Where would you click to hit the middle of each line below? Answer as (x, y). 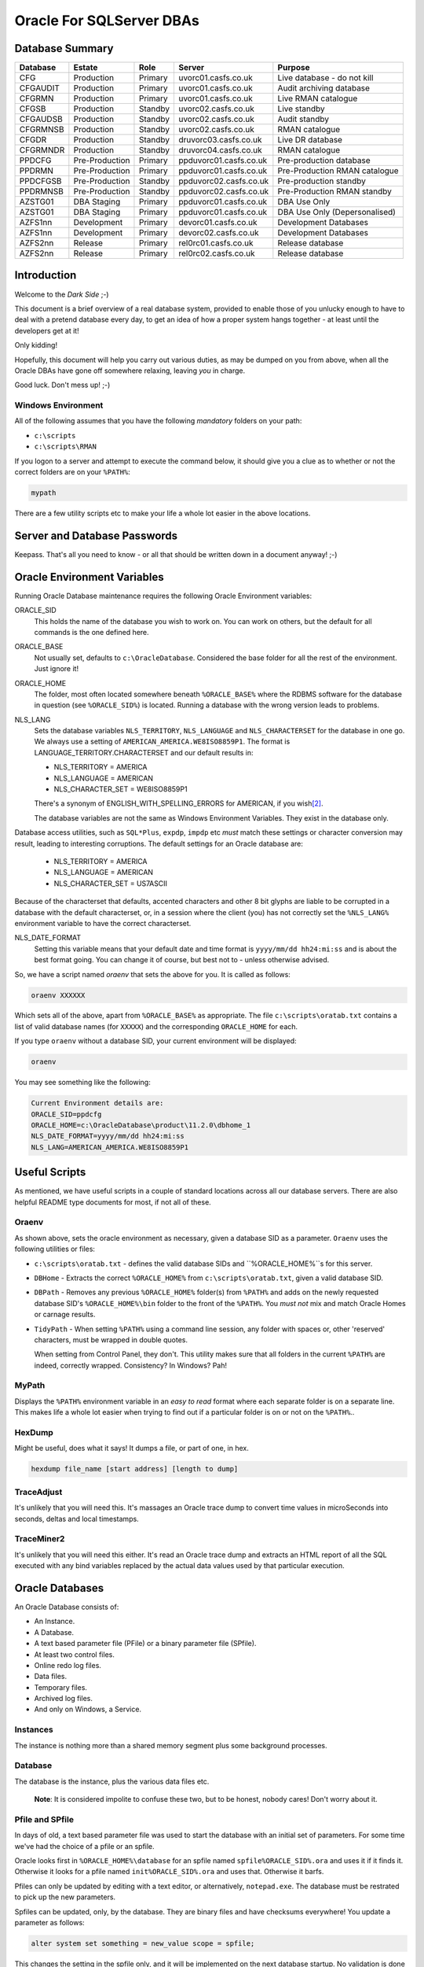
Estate (86, 68)
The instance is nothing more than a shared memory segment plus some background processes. (171, 1745)
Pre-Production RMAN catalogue (338, 171)
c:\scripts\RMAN (66, 447)
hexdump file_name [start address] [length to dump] (135, 1469)
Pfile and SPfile (44, 1819)
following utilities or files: (55, 1249)
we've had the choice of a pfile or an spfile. (84, 1846)
